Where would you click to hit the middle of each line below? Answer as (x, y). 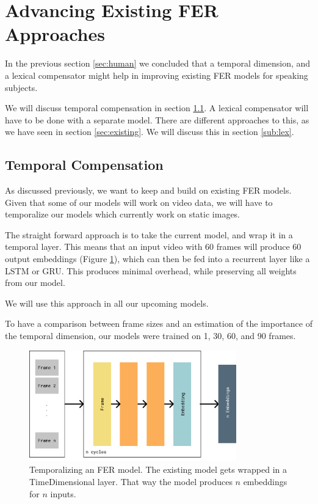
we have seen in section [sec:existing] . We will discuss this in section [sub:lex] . (150, 132)
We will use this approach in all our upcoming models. (107, 303)
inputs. (63, 493)
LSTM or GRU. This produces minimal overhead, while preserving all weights (151, 270)
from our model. (35, 283)
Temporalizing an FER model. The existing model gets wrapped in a (158, 469)
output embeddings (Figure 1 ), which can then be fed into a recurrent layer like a (157, 259)
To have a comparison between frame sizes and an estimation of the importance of (159, 323)
